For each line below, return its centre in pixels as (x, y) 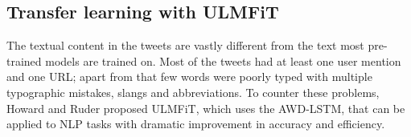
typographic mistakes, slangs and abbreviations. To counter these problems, (193, 92)
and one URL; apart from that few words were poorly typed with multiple (189, 77)
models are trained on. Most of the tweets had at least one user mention (223, 60)
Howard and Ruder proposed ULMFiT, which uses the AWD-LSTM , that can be (206, 108)
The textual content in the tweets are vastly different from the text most (185, 45)
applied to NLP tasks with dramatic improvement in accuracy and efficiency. (196, 124)
